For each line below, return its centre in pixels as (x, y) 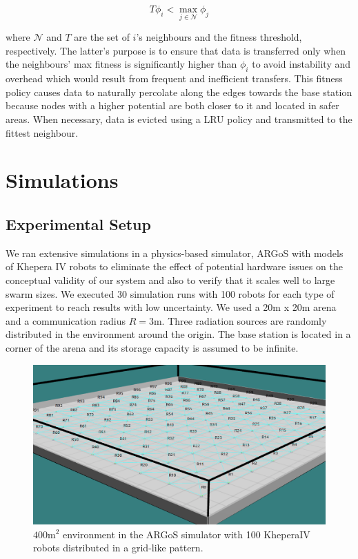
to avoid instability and (301, 64)
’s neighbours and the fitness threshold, (219, 37)
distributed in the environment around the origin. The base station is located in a (178, 334)
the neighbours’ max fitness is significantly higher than (121, 64)
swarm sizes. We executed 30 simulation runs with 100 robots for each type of (170, 293)
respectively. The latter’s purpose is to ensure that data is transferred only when (176, 50)
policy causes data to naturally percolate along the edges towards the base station (179, 92)
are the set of (102, 37)
